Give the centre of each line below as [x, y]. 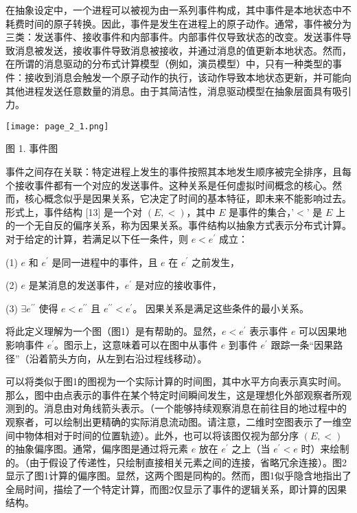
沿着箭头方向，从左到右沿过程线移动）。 [118, 358]
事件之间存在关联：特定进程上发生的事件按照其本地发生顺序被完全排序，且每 [178, 171]
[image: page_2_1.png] [57, 126]
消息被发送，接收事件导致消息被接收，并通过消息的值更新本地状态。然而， [183, 50]
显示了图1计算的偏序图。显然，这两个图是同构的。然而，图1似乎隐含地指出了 [178, 476]
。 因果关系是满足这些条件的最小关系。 [221, 308]
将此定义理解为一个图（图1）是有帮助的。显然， [114, 331]
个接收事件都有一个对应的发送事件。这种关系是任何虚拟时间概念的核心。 [169, 185]
